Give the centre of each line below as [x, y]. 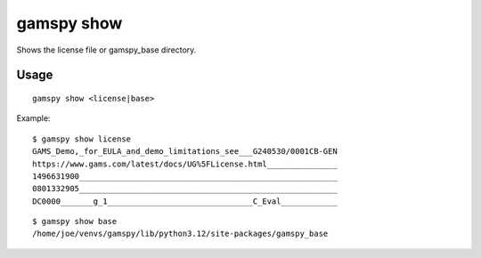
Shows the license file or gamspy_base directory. [106, 50]
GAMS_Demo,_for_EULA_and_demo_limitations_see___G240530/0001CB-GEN [185, 152]
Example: [33, 118]
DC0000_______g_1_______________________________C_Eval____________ [185, 201]
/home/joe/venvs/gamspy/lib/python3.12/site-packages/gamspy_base [180, 234]
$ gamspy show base [75, 222]
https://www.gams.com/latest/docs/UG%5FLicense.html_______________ [185, 164]
